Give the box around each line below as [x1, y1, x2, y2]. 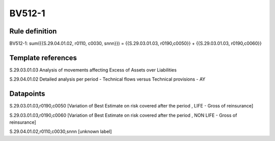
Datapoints [9, 89, 45, 98]
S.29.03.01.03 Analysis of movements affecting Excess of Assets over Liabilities [9, 66, 177, 73]
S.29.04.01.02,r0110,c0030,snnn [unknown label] [9, 128, 112, 134]
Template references [9, 53, 77, 62]
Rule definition [9, 27, 57, 36]
